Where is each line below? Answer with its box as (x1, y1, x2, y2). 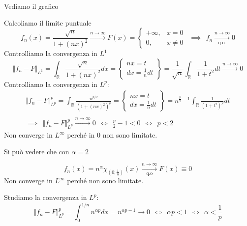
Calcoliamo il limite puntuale (4, 17, 92, 28)
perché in (67, 130, 95, 140)
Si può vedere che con (4, 146, 69, 156)
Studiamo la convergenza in (4, 192, 87, 202)
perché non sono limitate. (67, 175, 144, 186)
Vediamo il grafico (4, 1, 59, 11)
